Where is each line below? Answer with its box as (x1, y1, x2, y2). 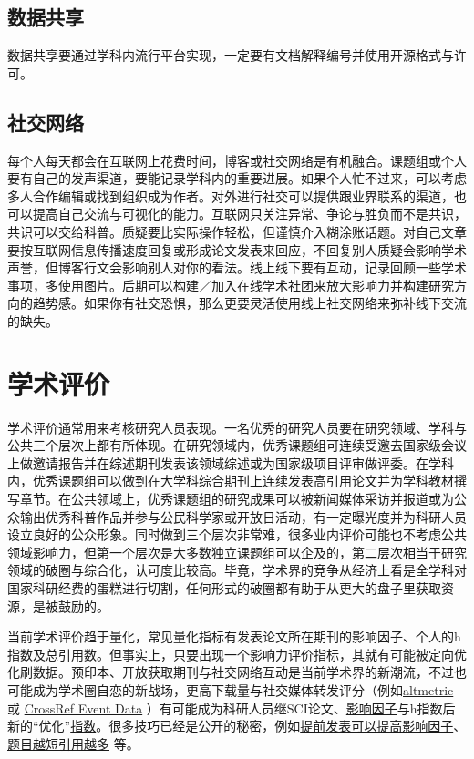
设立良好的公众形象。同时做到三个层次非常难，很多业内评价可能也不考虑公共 (7, 525, 467, 544)
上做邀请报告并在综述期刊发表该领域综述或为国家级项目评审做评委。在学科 (7, 453, 454, 472)
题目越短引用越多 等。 (7, 733, 139, 753)
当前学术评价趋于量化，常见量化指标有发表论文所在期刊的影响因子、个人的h (7, 627, 461, 646)
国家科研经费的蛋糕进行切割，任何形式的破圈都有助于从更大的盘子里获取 (7, 579, 441, 597)
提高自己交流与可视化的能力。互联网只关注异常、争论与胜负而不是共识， (32, 204, 467, 223)
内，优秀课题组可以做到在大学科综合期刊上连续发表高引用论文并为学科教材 (7, 471, 454, 490)
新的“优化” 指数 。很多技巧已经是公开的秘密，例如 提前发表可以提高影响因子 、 (7, 716, 467, 735)
